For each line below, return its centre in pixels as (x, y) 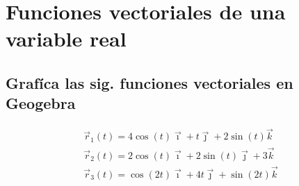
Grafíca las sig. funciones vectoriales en (149, 82)
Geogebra (41, 103)
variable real (66, 39)
